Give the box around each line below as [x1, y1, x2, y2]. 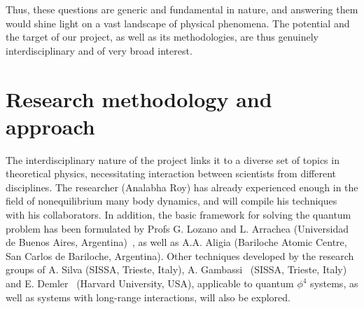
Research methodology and [6, 84, 272, 113]
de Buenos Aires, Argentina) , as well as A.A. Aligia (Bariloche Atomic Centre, [6, 235, 347, 249]
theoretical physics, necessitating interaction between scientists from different [6, 166, 336, 181]
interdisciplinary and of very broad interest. [6, 43, 192, 57]
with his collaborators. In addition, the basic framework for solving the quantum [6, 207, 351, 222]
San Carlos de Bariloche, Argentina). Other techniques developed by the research [6, 248, 354, 263]
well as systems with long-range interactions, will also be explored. [6, 289, 290, 304]
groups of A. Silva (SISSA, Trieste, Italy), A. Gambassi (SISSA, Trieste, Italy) [6, 262, 347, 277]
